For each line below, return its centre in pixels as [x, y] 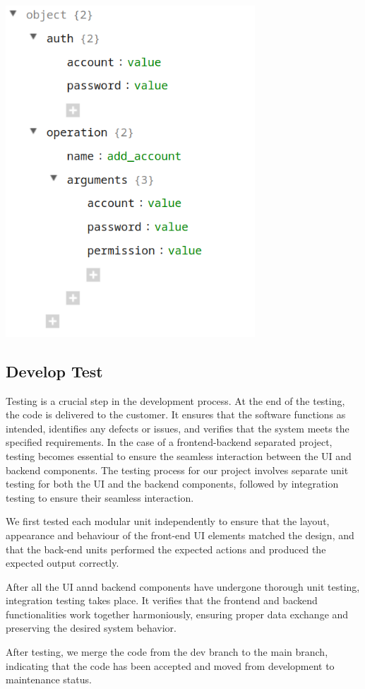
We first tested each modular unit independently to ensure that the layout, [168, 521]
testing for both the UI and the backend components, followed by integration [172, 484]
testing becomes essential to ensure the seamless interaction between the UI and [179, 455]
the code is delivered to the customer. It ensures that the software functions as [176, 414]
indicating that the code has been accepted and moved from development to [170, 665]
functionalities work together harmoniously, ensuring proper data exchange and [177, 614]
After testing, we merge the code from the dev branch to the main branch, [167, 652]
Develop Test [54, 371]
